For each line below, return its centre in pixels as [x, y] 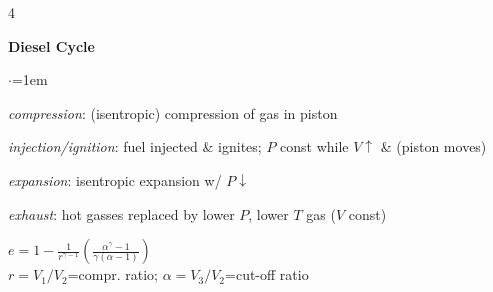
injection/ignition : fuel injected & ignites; [135, 146]
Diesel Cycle [51, 45]
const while [314, 146]
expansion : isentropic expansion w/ [115, 179]
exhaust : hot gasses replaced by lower [121, 213]
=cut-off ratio [267, 274]
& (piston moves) [433, 146]
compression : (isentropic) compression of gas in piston [173, 112]
